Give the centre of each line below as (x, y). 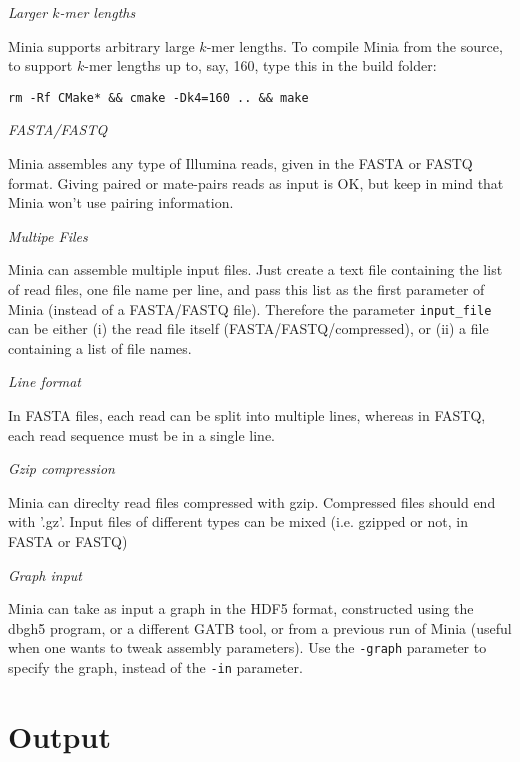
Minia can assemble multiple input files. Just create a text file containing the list (255, 269)
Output (59, 735)
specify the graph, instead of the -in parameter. (155, 667)
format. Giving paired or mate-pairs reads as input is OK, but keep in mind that (256, 182)
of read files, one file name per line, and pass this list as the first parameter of (246, 289)
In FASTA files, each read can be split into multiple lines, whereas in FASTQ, (247, 415)
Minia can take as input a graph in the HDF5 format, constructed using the (241, 608)
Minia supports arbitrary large (101, 45)
